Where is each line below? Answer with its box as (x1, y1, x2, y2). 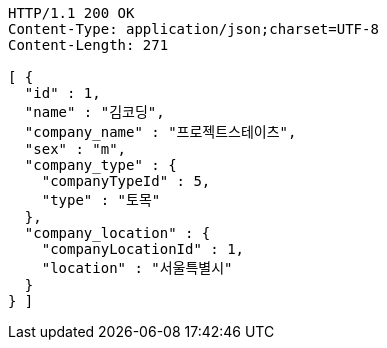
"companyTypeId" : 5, (41, 173, 211, 189)
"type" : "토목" (41, 192, 161, 208)
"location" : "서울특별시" (41, 260, 233, 276)
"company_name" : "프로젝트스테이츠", (24, 124, 297, 140)
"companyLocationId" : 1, (41, 241, 245, 257)
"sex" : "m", (24, 141, 127, 157)
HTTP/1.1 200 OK (8, 5, 135, 21)
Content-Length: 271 (8, 37, 169, 53)
